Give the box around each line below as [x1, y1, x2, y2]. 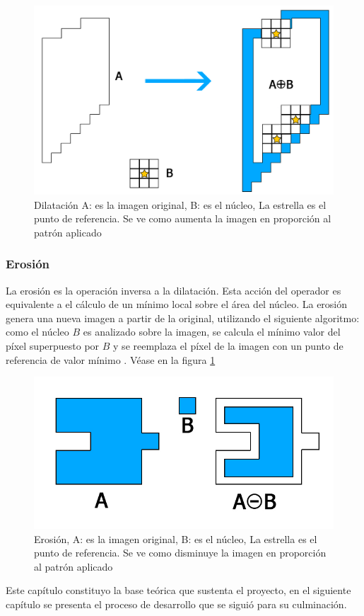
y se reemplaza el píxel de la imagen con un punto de [113, 338, 344, 353]
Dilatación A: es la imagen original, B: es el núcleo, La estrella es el [34, 197, 327, 212]
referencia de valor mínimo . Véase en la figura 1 [6, 352, 216, 367]
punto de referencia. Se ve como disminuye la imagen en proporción [34, 545, 327, 560]
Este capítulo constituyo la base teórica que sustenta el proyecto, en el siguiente [6, 583, 351, 598]
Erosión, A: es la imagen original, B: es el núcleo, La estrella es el [34, 531, 317, 546]
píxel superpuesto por [6, 338, 100, 353]
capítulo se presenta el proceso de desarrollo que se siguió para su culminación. [6, 596, 347, 611]
